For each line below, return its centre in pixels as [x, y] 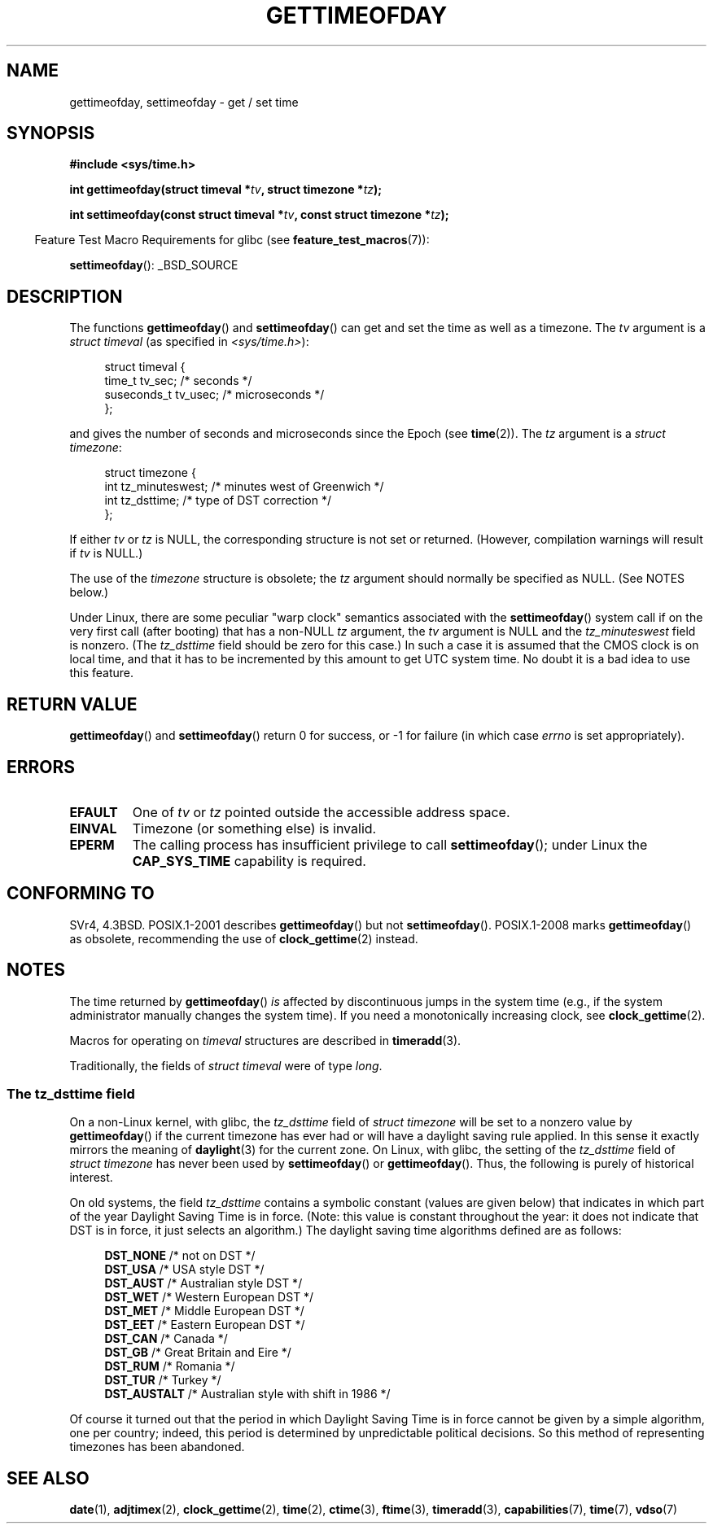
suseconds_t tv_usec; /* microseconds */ [214, 395]
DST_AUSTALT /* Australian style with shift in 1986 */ [247, 1394]
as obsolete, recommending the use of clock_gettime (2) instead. [244, 938]
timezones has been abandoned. [157, 1447]
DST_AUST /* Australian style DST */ [203, 1283]
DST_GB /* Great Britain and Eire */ [198, 1353]
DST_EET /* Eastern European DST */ [205, 1325]
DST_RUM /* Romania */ [170, 1366]
